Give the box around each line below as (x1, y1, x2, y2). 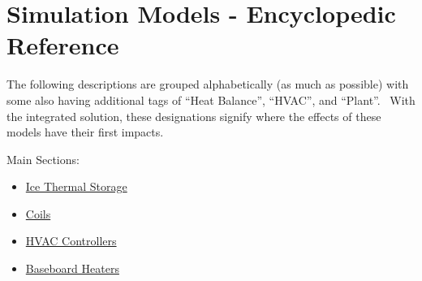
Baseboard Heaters (25, 260, 119, 277)
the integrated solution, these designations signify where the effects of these (6, 107, 381, 124)
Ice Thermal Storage (25, 178, 127, 195)
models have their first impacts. (6, 123, 164, 140)
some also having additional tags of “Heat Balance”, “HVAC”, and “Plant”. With (6, 91, 416, 108)
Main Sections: (6, 150, 80, 167)
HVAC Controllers (25, 232, 117, 249)
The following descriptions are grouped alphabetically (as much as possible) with (6, 76, 409, 93)
